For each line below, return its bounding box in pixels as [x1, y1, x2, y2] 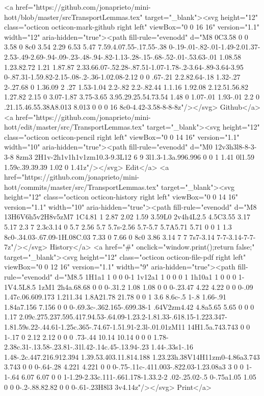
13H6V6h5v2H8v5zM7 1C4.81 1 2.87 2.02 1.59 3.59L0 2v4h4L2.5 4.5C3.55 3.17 [4, 211, 250, 222]
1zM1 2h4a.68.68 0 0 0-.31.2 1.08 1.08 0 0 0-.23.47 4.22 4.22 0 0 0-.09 [38, 281, 253, 292]
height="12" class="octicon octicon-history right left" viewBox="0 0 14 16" [4, 191, 238, 202]
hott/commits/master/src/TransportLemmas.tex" [4, 181, 159, 192]
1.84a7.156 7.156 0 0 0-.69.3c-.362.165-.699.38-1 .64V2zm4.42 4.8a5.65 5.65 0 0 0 [4, 301, 254, 312]
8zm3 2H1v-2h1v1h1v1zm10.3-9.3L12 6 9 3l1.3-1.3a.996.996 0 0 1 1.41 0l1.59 [16, 151, 254, 162]
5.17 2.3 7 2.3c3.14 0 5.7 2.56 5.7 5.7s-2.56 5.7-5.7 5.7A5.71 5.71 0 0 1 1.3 [4, 221, 232, 232]
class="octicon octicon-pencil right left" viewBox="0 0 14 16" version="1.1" [4, 131, 240, 142]
